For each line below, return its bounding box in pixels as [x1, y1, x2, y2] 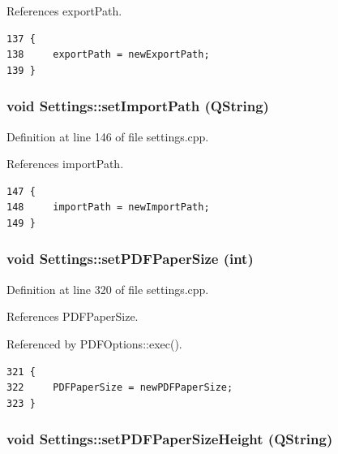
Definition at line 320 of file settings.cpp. [6, 280, 209, 297]
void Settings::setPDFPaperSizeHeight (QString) [6, 429, 333, 449]
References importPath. [6, 155, 124, 172]
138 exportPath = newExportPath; [6, 49, 210, 61]
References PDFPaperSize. [6, 308, 139, 325]
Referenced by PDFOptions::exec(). [6, 335, 182, 352]
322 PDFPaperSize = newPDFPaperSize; [6, 382, 233, 394]
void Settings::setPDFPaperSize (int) [6, 249, 254, 269]
